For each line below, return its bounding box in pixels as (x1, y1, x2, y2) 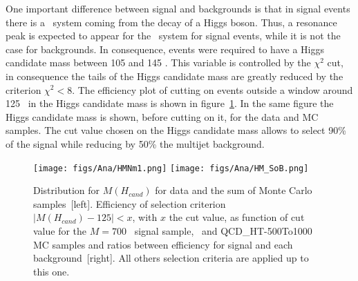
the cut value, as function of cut (169, 210, 305, 224)
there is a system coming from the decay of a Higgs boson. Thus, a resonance (6, 14, 337, 29)
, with (132, 210, 158, 224)
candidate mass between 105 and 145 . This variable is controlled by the (6, 55, 311, 70)
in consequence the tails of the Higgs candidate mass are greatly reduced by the (6, 68, 343, 83)
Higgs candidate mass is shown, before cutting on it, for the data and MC (6, 109, 319, 124)
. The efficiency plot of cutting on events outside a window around (72, 82, 353, 97)
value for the (33, 223, 87, 238)
